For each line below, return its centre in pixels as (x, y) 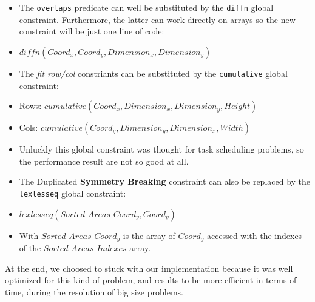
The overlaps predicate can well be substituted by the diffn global (146, 7)
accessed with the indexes (254, 235)
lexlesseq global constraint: (73, 193)
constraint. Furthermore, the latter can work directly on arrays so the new (157, 19)
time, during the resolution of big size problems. (94, 291)
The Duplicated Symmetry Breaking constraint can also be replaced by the (165, 181)
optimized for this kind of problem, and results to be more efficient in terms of (151, 280)
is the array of (149, 235)
